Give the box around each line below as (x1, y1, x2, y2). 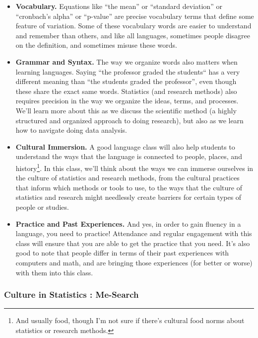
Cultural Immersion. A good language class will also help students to (15, 141, 235, 152)
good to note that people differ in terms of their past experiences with (15, 248, 229, 258)
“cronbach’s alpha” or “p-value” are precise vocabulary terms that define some (15, 10, 254, 21)
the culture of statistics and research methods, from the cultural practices (15, 172, 240, 183)
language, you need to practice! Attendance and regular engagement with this (15, 228, 252, 239)
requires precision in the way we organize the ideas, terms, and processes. (15, 95, 239, 106)
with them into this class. (15, 267, 93, 277)
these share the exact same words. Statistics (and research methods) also (15, 85, 237, 96)
